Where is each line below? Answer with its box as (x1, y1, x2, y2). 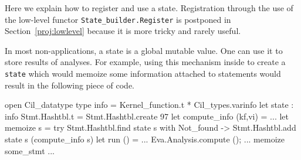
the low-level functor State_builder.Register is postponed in (5, 13, 231, 25)
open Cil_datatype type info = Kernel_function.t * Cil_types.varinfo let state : (5, 98, 294, 111)
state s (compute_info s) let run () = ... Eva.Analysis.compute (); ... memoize (5, 133, 285, 145)
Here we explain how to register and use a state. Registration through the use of (5, 2, 293, 13)
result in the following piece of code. (5, 79, 135, 91)
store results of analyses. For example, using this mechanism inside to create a (5, 56, 286, 68)
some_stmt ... (5, 144, 55, 156)
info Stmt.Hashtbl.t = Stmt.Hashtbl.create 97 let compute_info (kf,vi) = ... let (5, 110, 289, 122)
